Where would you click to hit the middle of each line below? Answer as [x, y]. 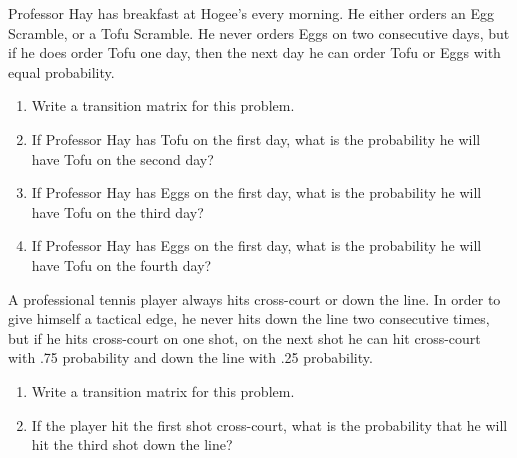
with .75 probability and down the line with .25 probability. [190, 357]
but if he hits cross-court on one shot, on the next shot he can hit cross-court [244, 337]
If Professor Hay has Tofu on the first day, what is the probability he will [256, 138]
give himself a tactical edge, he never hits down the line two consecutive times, [249, 318]
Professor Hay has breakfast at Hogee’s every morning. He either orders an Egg [251, 13]
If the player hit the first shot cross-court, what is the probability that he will [269, 424]
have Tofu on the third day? [117, 211]
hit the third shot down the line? [132, 444]
